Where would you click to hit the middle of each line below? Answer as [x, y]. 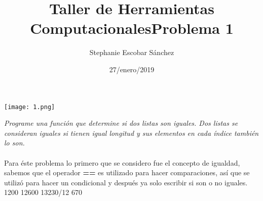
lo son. [14, 143]
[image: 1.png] [30, 107]
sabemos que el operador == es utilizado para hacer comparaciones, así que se [127, 172]
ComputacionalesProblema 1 [132, 28]
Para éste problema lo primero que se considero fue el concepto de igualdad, [122, 162]
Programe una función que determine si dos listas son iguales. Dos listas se [121, 123]
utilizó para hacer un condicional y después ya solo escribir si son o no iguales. [126, 182]
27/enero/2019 [132, 69]
